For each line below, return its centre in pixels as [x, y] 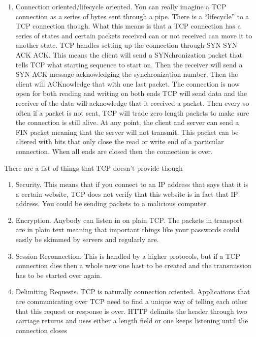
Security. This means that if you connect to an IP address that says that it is [132, 184]
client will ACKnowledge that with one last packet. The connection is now [128, 83]
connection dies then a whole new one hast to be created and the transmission [133, 265]
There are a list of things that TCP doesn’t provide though [94, 168]
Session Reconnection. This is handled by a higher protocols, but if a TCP [128, 256]
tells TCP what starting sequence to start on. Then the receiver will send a [129, 64]
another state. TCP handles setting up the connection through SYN [118, 45]
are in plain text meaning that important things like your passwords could [128, 230]
